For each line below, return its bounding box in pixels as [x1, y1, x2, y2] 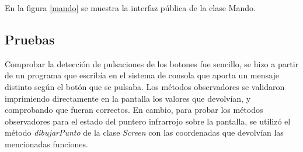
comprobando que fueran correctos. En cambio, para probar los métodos [5, 103, 263, 116]
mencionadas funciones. [5, 137, 88, 150]
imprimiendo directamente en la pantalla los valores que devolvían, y [5, 92, 251, 104]
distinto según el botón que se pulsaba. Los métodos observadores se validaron [5, 80, 285, 92]
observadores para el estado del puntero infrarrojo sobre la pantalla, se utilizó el [5, 115, 291, 127]
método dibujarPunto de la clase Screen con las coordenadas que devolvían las [5, 126, 284, 139]
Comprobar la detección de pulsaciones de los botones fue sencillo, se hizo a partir [5, 57, 299, 70]
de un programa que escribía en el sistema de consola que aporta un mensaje [5, 69, 279, 81]
